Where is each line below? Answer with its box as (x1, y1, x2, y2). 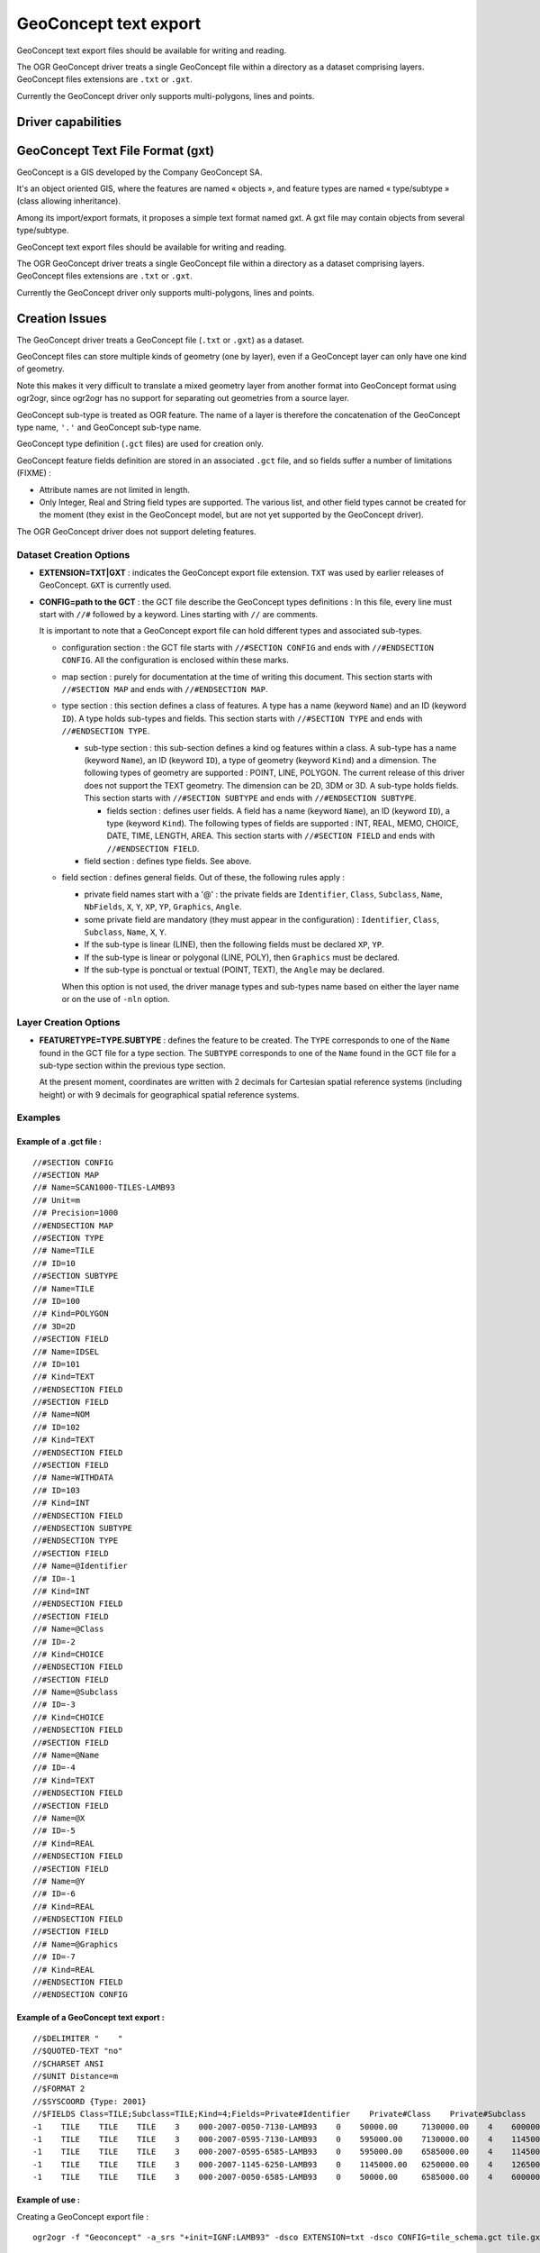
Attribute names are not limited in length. (39, 484, 191, 495)
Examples (16, 1111, 61, 1124)
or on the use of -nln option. (61, 994, 170, 1004)
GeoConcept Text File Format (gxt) (16, 142, 215, 158)
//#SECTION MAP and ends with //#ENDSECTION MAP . (61, 684, 268, 695)
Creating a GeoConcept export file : (16, 2211, 148, 2221)
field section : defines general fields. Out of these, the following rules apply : (61, 872, 346, 883)
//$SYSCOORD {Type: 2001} (32, 2096, 148, 2106)
